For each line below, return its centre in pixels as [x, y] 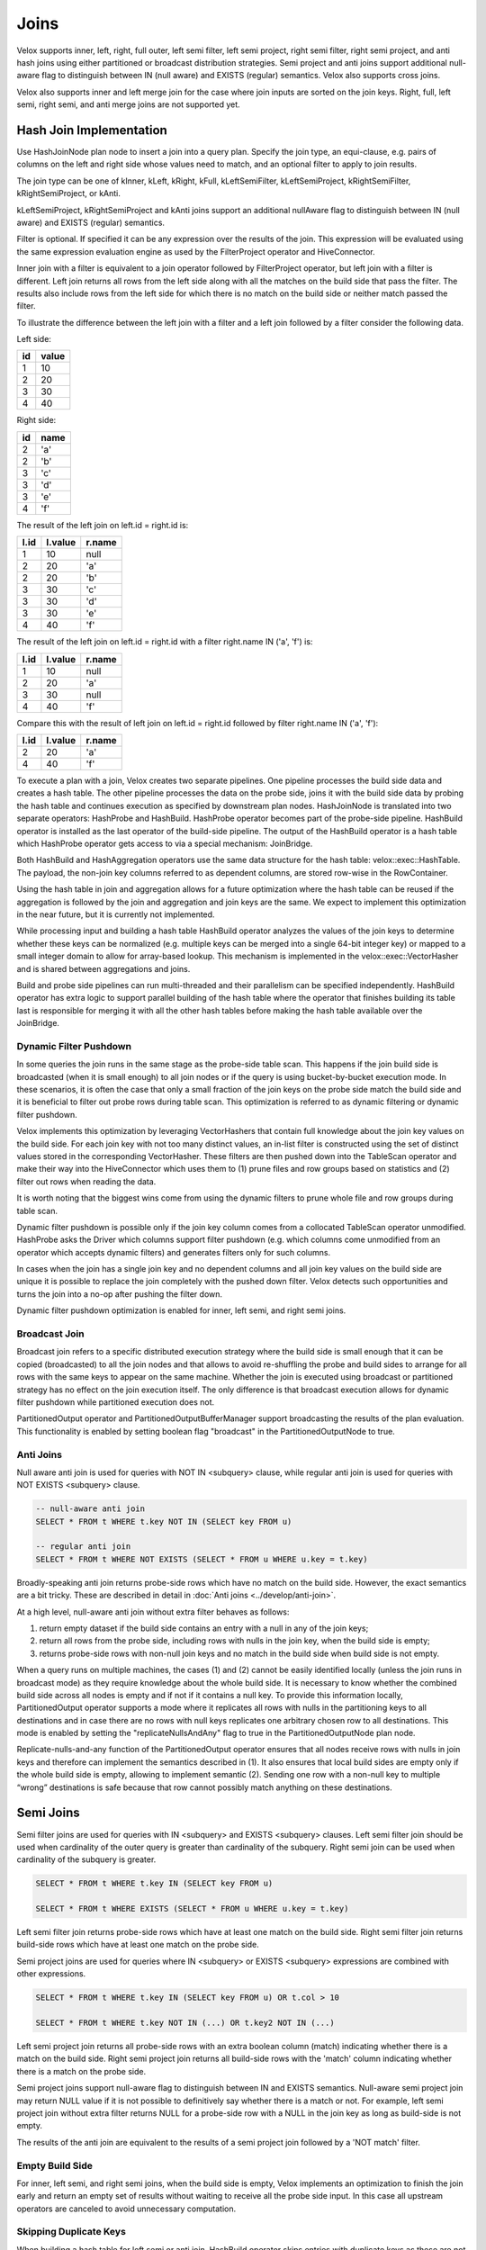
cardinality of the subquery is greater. [86, 1859]
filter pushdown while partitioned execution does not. [116, 1402]
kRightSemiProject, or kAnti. [69, 193]
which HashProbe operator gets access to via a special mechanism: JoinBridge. [165, 843]
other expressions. [51, 1974]
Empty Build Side [55, 2165]
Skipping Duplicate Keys [71, 2232]
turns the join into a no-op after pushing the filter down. [120, 1294]
